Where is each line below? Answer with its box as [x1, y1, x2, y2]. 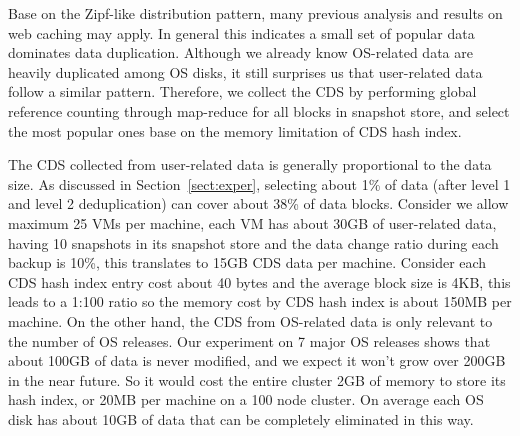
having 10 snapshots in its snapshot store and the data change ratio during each [8, 232, 499, 253]
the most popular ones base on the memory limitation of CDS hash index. [8, 120, 462, 141]
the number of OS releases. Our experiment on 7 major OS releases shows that [8, 330, 491, 351]
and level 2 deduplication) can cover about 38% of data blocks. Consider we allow [8, 193, 509, 214]
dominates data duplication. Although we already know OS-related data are [8, 42, 473, 63]
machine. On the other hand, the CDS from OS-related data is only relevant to [8, 310, 493, 331]
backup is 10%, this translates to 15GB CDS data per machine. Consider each [8, 252, 487, 273]
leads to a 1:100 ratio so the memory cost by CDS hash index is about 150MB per [8, 291, 512, 312]
